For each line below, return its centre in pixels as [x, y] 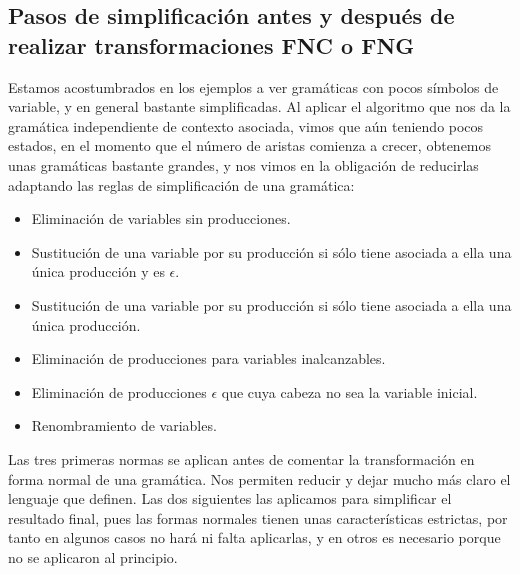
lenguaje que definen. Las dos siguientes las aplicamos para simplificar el [230, 498]
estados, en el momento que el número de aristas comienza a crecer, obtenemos [250, 145]
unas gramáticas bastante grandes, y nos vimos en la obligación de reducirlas [243, 164]
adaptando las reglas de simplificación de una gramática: [181, 184]
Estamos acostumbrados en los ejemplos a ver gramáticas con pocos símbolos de [253, 86]
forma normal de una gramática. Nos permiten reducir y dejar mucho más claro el [259, 478]
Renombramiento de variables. [124, 425]
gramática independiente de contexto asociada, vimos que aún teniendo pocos [246, 125]
